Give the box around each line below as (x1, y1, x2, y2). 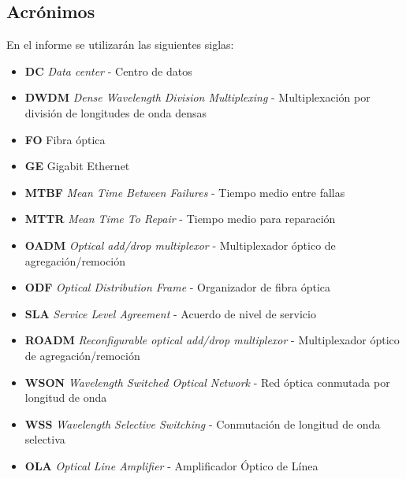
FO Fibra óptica (24, 131, 106, 147)
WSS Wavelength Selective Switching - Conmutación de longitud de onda (24, 415, 381, 432)
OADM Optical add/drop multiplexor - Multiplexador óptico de (24, 236, 336, 253)
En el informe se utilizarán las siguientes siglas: (6, 36, 234, 53)
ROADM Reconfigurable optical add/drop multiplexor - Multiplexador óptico (24, 332, 400, 348)
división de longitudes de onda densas (24, 104, 207, 121)
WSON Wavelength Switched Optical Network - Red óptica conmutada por (24, 373, 390, 390)
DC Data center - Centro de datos (24, 62, 192, 79)
